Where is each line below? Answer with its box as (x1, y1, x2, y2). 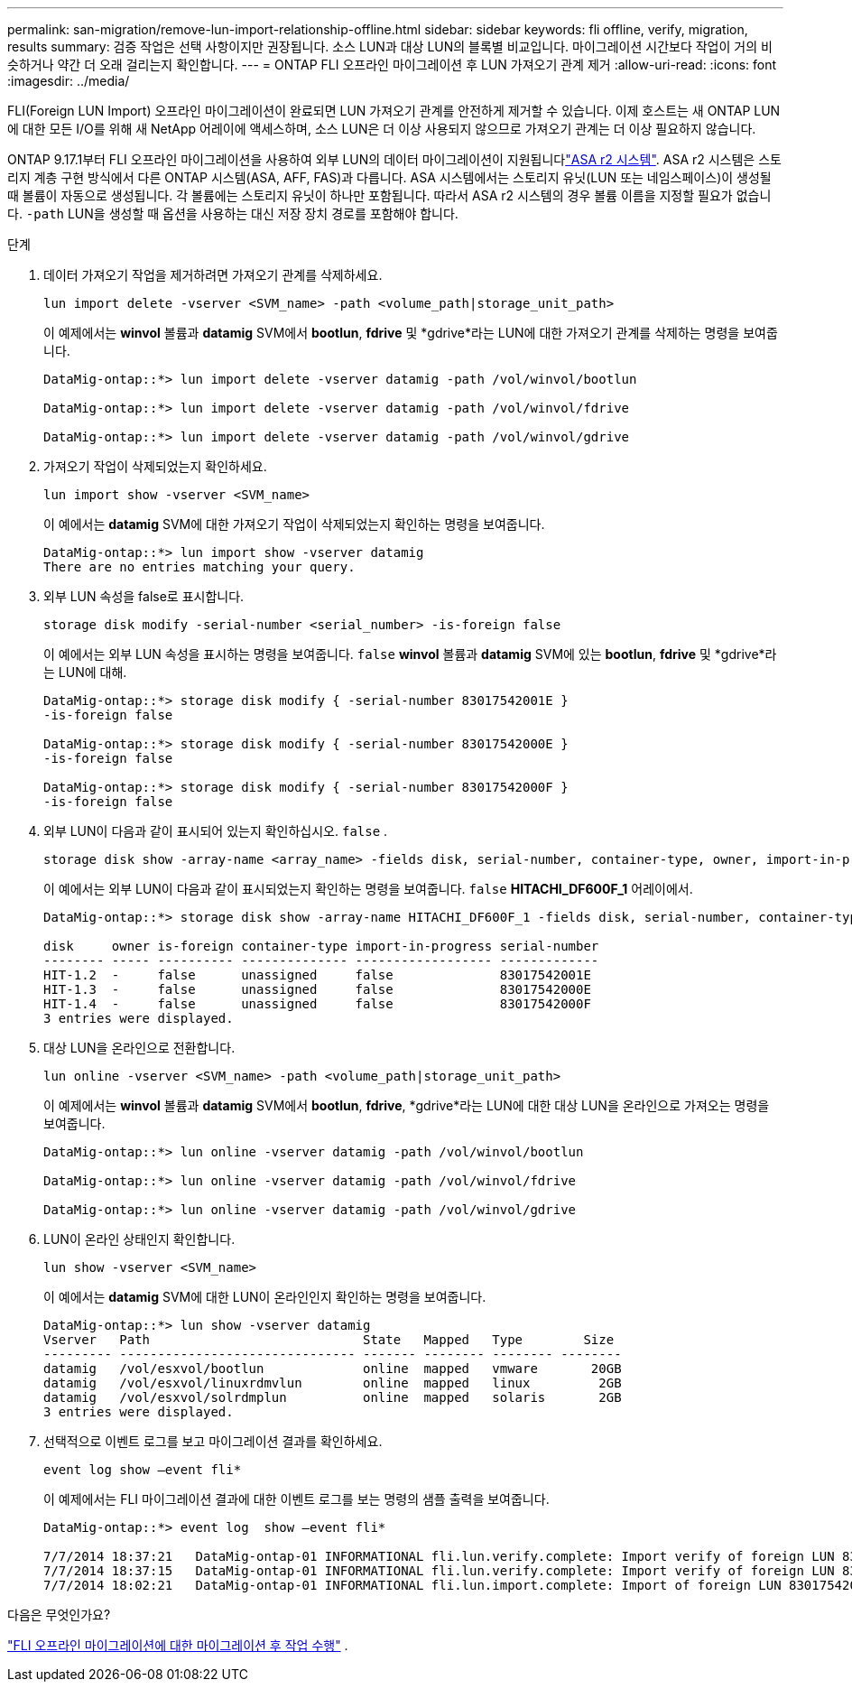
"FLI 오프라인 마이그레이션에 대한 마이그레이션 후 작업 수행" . (7, 1638, 348, 1653)
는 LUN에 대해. (43, 664, 127, 680)
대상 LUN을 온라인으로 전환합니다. (43, 1040, 236, 1055)
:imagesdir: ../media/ (7, 73, 130, 88)
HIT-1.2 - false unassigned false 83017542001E (43, 968, 591, 982)
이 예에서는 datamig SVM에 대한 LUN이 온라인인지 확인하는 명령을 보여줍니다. (43, 1289, 486, 1304)
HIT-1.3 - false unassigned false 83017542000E (43, 982, 591, 997)
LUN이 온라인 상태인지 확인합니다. (43, 1231, 236, 1247)
